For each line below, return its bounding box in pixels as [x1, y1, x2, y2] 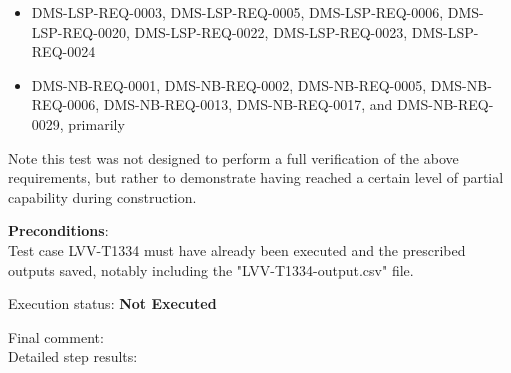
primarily [68, 113, 125, 134]
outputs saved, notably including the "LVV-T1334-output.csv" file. [8, 259, 414, 280]
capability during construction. [8, 186, 197, 207]
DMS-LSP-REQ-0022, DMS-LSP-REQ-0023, [134, 21, 408, 42]
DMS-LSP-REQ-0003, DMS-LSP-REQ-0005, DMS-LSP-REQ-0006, [31, 2, 444, 22]
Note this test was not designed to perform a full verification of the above [8, 147, 459, 168]
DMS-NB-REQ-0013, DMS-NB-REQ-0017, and [103, 94, 393, 115]
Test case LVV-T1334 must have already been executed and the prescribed [8, 239, 466, 260]
